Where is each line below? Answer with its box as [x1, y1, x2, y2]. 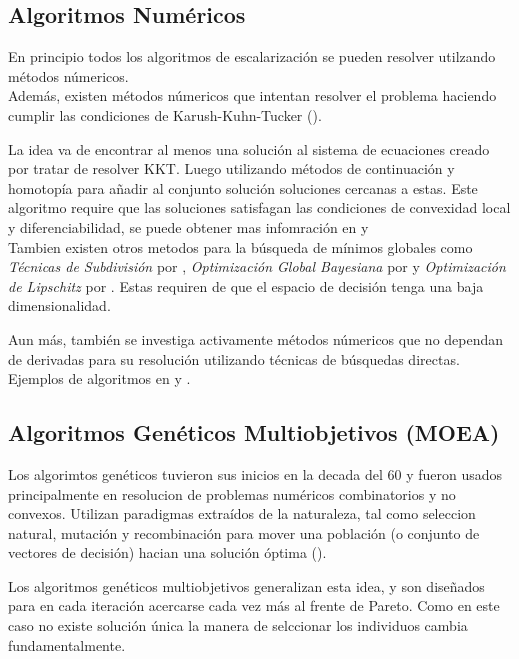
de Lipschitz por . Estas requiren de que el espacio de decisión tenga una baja [8, 275, 484, 296]
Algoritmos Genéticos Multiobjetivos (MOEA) [8, 417, 500, 448]
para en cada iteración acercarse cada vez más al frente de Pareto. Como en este [8, 595, 500, 616]
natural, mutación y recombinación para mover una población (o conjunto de [8, 522, 480, 543]
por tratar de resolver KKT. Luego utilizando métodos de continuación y [8, 158, 455, 179]
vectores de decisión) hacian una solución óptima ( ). [8, 542, 327, 563]
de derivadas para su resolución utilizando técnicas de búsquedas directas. [8, 348, 460, 369]
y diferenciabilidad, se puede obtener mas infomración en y [8, 216, 369, 237]
